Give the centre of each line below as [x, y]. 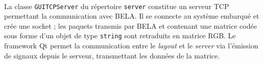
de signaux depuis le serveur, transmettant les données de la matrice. [112, 55]
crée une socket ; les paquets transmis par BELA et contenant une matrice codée [130, 25]
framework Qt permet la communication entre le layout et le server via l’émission [131, 46]
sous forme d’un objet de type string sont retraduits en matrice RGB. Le [120, 36]
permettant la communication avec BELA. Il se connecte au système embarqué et [132, 16]
